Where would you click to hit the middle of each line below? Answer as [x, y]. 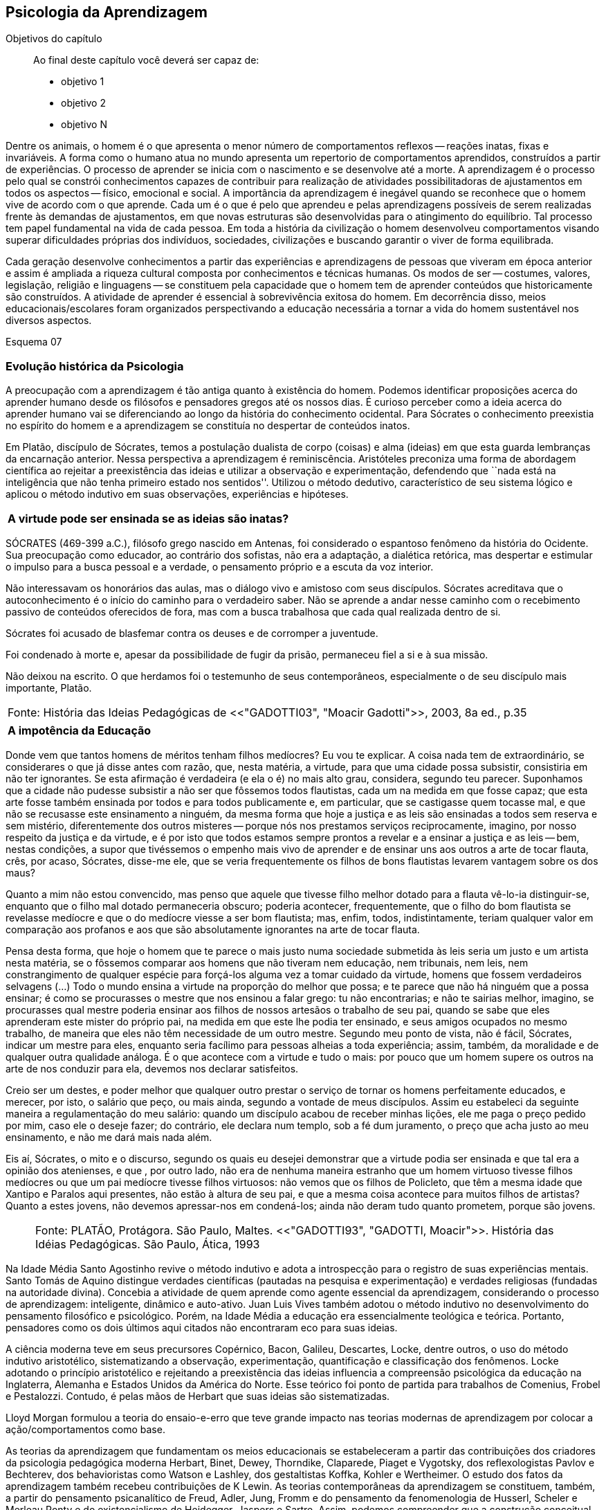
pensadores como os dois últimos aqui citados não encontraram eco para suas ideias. [202, 1328]
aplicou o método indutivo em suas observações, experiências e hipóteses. [177, 494]
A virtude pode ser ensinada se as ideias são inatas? [148, 519]
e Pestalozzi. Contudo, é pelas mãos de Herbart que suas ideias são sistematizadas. [198, 1396]
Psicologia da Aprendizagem [107, 12]
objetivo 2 [83, 103]
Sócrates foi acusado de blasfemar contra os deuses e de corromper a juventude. [192, 633]
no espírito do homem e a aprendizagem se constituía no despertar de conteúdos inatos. [208, 426]
